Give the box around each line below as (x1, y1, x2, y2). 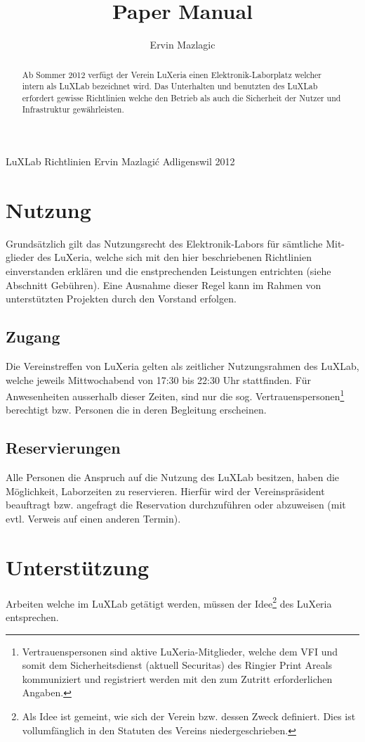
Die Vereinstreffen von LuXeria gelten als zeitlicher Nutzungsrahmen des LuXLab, (6, 359, 359, 373)
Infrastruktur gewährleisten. (22, 103, 124, 115)
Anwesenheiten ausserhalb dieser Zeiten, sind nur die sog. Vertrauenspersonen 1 (6, 387, 345, 403)
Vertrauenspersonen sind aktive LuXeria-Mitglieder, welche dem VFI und (22, 644, 338, 658)
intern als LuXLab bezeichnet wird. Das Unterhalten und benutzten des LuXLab (22, 80, 318, 92)
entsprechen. (6, 610, 59, 625)
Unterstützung (6, 552, 150, 581)
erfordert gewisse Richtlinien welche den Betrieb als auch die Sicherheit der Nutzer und (22, 91, 341, 103)
